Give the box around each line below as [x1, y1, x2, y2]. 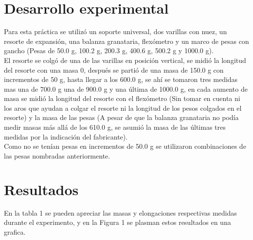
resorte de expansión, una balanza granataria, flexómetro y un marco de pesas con [4, 36, 249, 46]
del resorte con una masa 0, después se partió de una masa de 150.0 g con [4, 64, 224, 75]
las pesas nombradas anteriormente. [4, 150, 110, 160]
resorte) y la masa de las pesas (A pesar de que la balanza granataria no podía [4, 112, 239, 122]
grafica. [4, 226, 26, 237]
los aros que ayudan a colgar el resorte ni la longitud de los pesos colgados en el [4, 102, 242, 113]
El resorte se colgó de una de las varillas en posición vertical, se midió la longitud [4, 55, 246, 65]
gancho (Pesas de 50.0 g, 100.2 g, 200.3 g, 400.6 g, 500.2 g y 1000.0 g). [4, 45, 214, 56]
